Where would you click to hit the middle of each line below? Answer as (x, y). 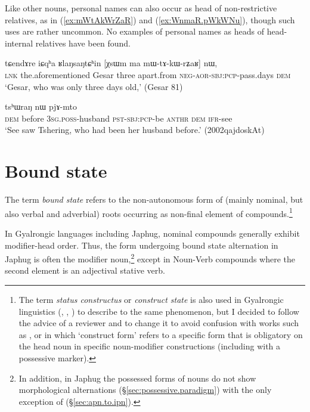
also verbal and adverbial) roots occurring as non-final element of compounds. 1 (149, 212)
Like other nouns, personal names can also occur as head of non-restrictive (141, 8)
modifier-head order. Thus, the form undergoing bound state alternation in (142, 245)
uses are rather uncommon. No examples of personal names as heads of (135, 31)
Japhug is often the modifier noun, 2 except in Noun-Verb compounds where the (150, 258)
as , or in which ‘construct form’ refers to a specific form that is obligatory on (161, 334)
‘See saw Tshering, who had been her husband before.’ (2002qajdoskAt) (135, 130)
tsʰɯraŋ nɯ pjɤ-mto (41, 106)
